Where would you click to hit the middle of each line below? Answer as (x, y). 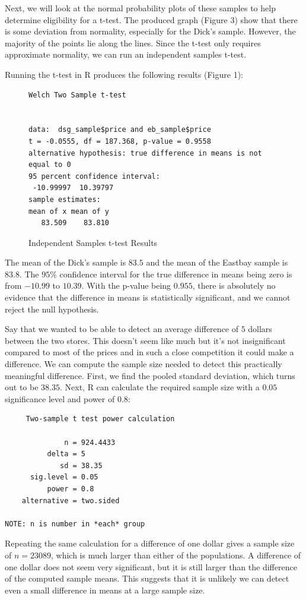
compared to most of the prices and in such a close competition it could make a (149, 352)
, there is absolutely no (234, 285)
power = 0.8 (71, 489)
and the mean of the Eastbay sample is (217, 262)
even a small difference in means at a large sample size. (105, 590)
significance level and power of (60, 398)
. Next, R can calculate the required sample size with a (160, 387)
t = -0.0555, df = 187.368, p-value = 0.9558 (120, 141)
